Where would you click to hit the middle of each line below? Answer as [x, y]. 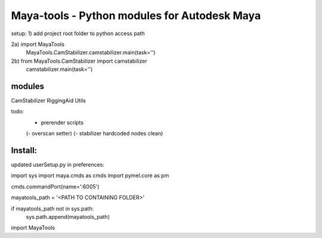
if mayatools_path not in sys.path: [52, 208]
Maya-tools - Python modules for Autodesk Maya [136, 16]
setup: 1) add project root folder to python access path [78, 33]
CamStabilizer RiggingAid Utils [49, 101]
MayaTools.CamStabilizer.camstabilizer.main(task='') [91, 52]
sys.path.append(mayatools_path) [68, 217]
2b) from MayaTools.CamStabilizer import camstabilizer [79, 61]
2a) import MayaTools [38, 44]
